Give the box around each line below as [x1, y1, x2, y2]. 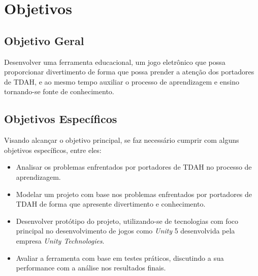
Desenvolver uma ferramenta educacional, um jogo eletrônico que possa [4, 56, 225, 67]
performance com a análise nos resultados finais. [16, 262, 166, 273]
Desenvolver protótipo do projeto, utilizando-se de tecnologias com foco [16, 215, 239, 226]
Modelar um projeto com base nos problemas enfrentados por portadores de [16, 188, 252, 199]
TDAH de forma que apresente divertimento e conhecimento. [16, 199, 206, 209]
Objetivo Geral [4, 32, 84, 48]
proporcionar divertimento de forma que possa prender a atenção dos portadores [4, 66, 254, 77]
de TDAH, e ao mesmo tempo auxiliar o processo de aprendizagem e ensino [4, 76, 239, 87]
